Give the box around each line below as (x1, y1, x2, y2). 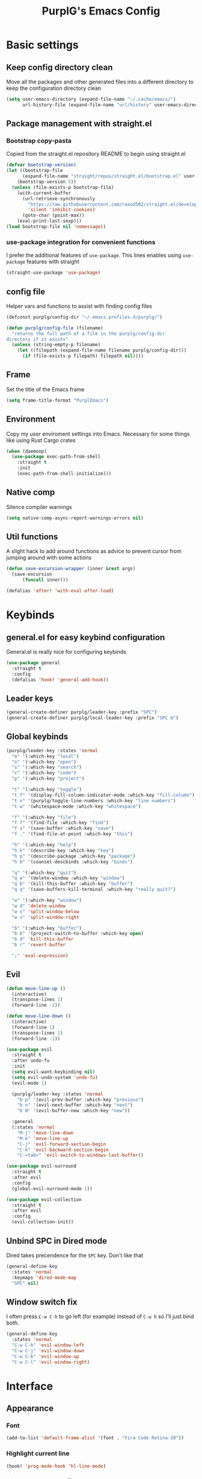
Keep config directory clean (6, 62, 113, 72)
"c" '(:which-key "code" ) (11, 770, 77, 776)
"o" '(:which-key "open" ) (11, 759, 77, 765)
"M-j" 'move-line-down (17, 1130, 74, 1136)
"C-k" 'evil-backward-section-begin (17, 1147, 109, 1153)
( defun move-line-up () (6, 985, 66, 992)
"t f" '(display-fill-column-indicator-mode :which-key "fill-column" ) (11, 792, 195, 798)
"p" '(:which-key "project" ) (11, 776, 85, 782)
